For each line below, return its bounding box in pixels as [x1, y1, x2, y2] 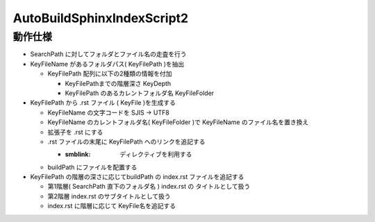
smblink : [65, 150, 91, 159]
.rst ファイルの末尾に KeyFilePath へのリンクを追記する [47, 137, 206, 146]
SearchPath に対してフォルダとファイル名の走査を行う [30, 50, 187, 58]
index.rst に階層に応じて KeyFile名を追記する [47, 202, 176, 210]
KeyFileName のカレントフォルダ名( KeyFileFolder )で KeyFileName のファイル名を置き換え [47, 118, 309, 126]
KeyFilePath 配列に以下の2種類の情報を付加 [47, 69, 173, 78]
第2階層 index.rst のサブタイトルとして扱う [47, 191, 171, 200]
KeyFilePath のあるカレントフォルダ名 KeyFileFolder [65, 89, 215, 97]
